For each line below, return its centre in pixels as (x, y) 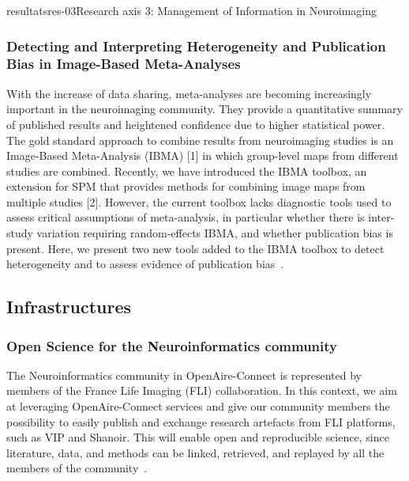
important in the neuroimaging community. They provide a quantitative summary (204, 109)
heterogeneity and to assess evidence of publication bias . (145, 264)
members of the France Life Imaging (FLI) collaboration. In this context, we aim (202, 390)
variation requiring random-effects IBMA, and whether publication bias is (215, 233)
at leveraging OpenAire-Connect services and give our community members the (198, 406)
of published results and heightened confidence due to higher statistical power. (196, 124)
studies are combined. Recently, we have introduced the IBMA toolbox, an (187, 170)
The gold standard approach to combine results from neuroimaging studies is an (200, 140)
